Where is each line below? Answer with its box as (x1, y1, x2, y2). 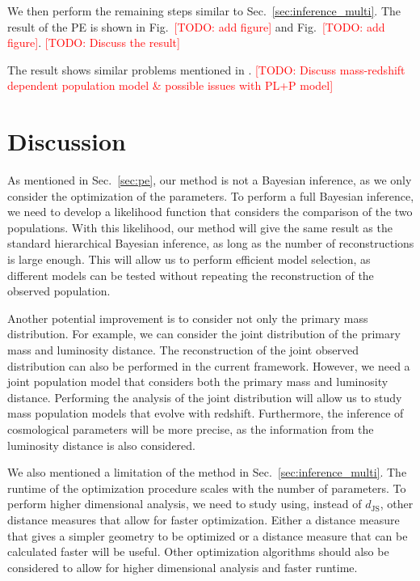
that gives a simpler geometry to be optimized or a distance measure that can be (7, 527, 408, 544)
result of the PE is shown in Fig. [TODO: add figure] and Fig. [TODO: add (7, 18, 385, 35)
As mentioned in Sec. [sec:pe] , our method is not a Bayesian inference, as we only (7, 172, 412, 189)
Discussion (7, 125, 126, 158)
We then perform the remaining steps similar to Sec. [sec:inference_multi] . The (7, 2, 401, 19)
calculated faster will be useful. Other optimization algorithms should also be (7, 543, 389, 560)
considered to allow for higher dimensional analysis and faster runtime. (7, 558, 358, 575)
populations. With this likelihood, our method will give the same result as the (7, 218, 393, 235)
